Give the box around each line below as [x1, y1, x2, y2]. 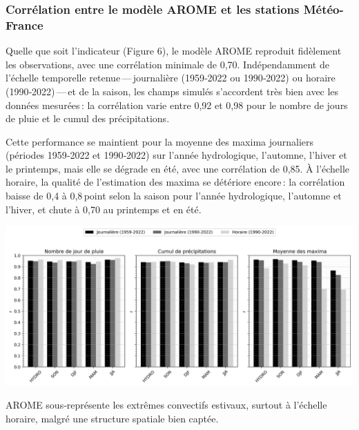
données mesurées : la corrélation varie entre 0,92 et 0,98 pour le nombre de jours [6, 97, 348, 112]
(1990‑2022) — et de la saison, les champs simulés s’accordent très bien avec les [6, 84, 339, 98]
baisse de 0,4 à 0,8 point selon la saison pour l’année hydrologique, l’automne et [6, 188, 342, 203]
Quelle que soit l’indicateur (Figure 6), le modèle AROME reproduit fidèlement [6, 43, 342, 58]
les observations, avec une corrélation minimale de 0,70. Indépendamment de [6, 57, 329, 71]
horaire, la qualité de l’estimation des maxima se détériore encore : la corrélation [6, 175, 345, 189]
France [6, 16, 43, 33]
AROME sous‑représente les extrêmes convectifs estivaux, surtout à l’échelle [6, 398, 327, 412]
